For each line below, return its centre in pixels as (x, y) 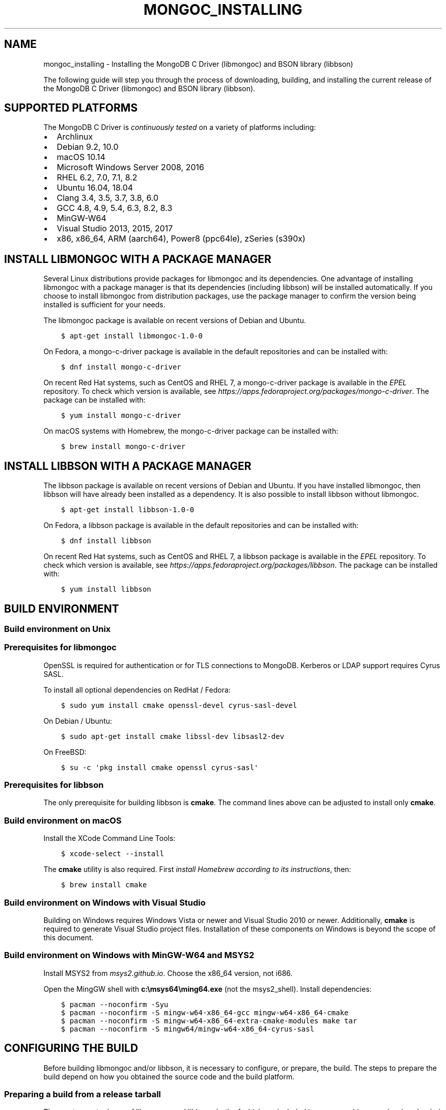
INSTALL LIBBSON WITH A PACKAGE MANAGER (128, 466)
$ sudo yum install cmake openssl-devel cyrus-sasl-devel (179, 705)
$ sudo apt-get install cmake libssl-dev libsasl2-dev (173, 736)
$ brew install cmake (104, 885)
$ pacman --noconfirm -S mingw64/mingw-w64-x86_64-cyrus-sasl (188, 1029)
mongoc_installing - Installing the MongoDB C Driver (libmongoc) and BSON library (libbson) (198, 64)
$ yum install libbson (106, 589)
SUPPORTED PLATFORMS (71, 108)
